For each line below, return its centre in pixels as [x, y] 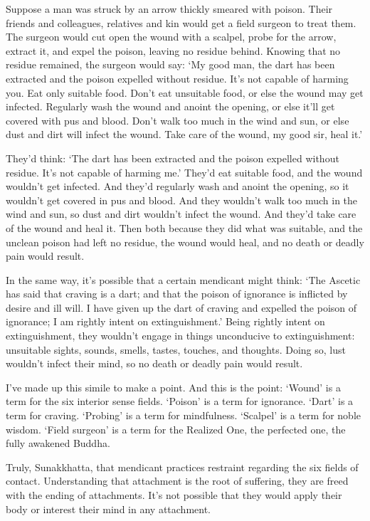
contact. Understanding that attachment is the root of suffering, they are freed [177, 481]
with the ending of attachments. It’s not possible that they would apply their [174, 495]
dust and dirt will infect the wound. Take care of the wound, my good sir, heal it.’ [184, 134]
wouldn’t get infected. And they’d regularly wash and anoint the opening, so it [178, 186]
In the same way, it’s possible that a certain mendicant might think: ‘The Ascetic [183, 279]
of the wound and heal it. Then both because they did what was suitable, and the [184, 227]
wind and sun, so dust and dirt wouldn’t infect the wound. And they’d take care [181, 214]
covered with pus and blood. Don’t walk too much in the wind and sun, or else [178, 120]
